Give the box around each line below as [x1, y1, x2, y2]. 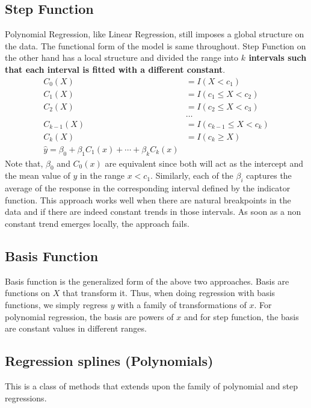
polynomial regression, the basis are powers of [5, 310, 174, 323]
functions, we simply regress [5, 298, 108, 311]
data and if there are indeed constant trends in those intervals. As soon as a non [5, 205, 301, 218]
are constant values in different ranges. [5, 322, 147, 335]
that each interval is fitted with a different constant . [5, 63, 226, 75]
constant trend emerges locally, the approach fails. [5, 217, 189, 229]
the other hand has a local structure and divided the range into [5, 51, 239, 64]
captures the [246, 169, 292, 182]
